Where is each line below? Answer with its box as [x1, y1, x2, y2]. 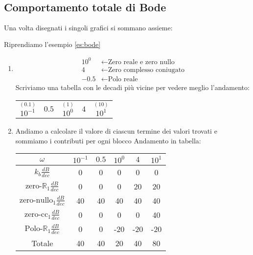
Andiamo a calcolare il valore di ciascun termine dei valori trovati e [15, 126, 217, 136]
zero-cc [24, 210, 48, 219]
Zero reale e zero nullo [108, 58, 175, 66]
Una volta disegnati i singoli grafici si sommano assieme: [4, 23, 173, 33]
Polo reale [108, 75, 138, 83]
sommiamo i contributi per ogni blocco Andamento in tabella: [15, 135, 201, 145]
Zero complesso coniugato [108, 66, 185, 73]
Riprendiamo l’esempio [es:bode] [4, 39, 101, 49]
